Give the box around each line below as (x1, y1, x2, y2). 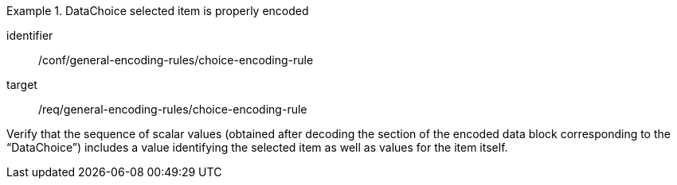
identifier (6, 29, 53, 42)
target (6, 78, 37, 91)
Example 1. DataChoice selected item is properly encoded (6, 4, 309, 17)
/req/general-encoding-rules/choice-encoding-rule (38, 102, 307, 116)
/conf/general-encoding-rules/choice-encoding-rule (38, 53, 314, 67)
